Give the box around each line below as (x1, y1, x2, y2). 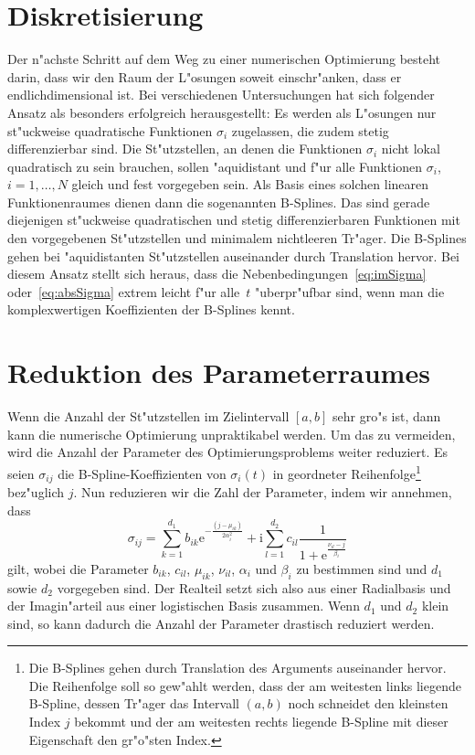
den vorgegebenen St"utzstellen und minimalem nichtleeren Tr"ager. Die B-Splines (7, 229, 467, 248)
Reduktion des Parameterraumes (7, 354, 430, 391)
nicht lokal (381, 139, 440, 158)
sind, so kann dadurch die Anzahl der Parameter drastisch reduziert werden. (7, 613, 435, 633)
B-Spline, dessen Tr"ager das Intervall (28, 694, 239, 713)
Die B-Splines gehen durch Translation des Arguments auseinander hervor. (28, 658, 447, 677)
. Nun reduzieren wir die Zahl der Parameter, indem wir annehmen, (73, 483, 452, 502)
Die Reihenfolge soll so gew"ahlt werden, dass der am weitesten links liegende (28, 675, 461, 695)
